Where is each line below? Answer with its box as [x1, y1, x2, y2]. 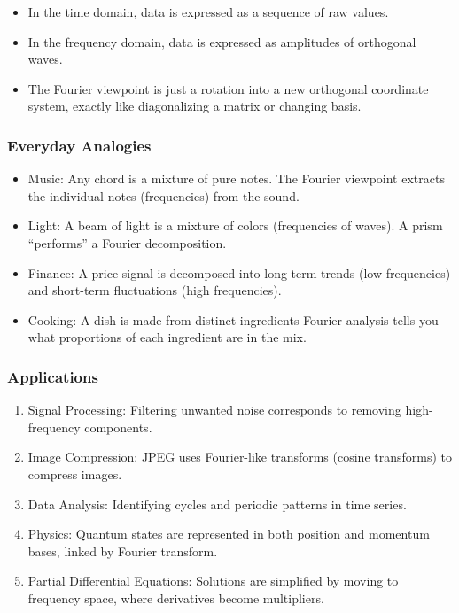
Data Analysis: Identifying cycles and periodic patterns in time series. [27, 494, 407, 513]
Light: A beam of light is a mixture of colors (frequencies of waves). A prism [27, 216, 443, 235]
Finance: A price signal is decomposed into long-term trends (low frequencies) [27, 263, 451, 282]
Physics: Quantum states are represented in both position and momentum [27, 524, 430, 543]
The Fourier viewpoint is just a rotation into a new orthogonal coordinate [27, 79, 429, 97]
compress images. [27, 464, 122, 483]
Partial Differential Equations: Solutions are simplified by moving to [27, 571, 399, 590]
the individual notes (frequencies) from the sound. [27, 186, 300, 205]
